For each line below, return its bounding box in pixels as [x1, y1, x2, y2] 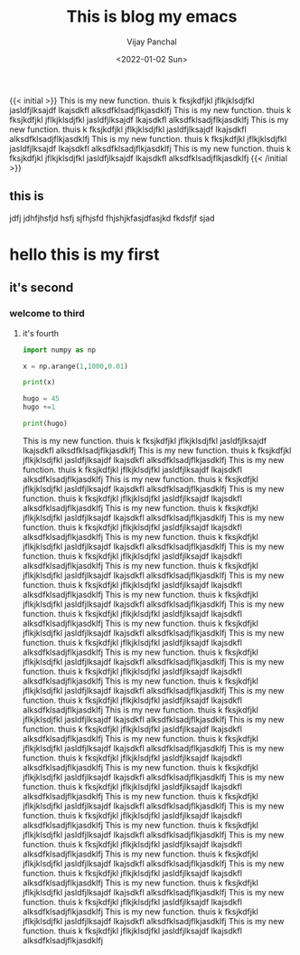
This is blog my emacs [66, 6, 238, 27]
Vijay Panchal [126, 36, 178, 47]
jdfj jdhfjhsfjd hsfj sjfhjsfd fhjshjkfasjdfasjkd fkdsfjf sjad [9, 213, 215, 223]
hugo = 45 [22, 394, 61, 403]
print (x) [22, 378, 56, 387]
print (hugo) [22, 419, 68, 428]
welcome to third [9, 307, 86, 320]
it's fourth [22, 327, 60, 338]
